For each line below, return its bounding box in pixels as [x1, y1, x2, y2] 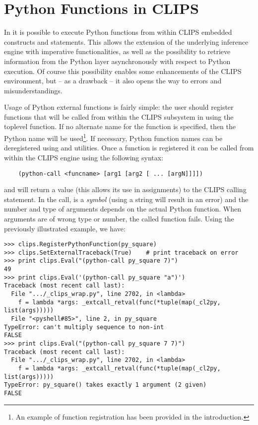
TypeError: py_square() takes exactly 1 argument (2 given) [4, 381, 207, 389]
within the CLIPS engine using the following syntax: [4, 152, 164, 162]
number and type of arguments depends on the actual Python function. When [4, 204, 242, 214]
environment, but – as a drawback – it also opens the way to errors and [4, 75, 222, 86]
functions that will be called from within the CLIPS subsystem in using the [4, 111, 234, 122]
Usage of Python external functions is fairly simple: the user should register [4, 102, 234, 112]
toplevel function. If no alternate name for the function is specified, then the [4, 121, 236, 132]
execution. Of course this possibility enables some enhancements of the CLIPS [4, 66, 242, 76]
